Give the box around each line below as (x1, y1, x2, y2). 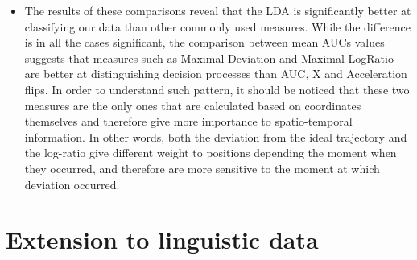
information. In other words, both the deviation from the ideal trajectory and (24, 128, 407, 145)
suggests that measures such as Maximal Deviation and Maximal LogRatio (24, 49, 394, 66)
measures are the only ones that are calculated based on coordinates (24, 97, 361, 113)
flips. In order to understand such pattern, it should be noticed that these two (24, 80, 410, 97)
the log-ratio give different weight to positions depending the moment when (24, 144, 397, 161)
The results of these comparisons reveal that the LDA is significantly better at (24, 2, 411, 19)
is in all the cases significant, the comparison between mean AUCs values (24, 34, 385, 51)
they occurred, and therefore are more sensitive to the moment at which (24, 159, 380, 176)
